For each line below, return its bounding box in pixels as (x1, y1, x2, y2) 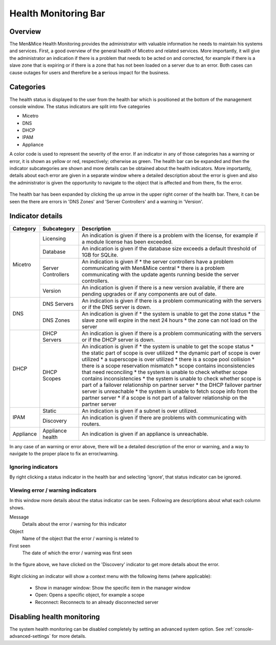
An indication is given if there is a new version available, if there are (82, 284, 244, 291)
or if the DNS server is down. (82, 303, 152, 310)
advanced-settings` (9, 633, 51, 639)
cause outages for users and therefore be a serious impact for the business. (9, 69, 170, 75)
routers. (82, 420, 101, 427)
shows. (9, 505, 25, 511)
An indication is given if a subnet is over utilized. (82, 407, 198, 414)
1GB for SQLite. (82, 251, 119, 258)
